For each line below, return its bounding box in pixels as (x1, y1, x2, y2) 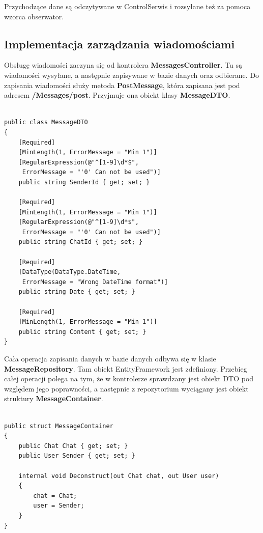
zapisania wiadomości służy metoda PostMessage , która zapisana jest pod (4, 79, 240, 90)
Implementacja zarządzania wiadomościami (4, 36, 235, 51)
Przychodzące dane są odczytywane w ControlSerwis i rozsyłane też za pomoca (4, 1, 251, 11)
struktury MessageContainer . (4, 393, 103, 404)
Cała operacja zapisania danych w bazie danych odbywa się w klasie (4, 353, 216, 364)
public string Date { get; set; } (18, 288, 135, 296)
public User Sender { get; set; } (18, 452, 135, 460)
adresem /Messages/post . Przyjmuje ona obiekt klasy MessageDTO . (4, 90, 230, 100)
